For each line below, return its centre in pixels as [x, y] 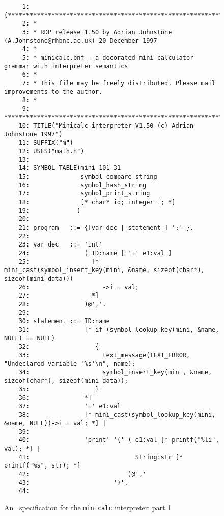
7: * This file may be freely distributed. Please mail [119, 83]
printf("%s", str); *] [43, 466]
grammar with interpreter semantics [66, 66]
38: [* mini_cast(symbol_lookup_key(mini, [117, 415]
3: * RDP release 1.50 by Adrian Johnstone [97, 32]
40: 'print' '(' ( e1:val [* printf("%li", [119, 440]
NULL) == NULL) [30, 338]
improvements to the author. [53, 92]
